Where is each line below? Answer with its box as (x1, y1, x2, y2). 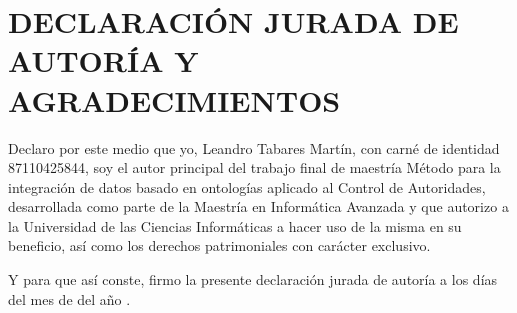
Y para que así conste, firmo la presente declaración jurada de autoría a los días (8, 269, 498, 290)
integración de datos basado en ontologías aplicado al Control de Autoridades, (8, 176, 486, 197)
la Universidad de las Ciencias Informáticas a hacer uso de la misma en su (8, 215, 462, 236)
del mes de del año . (8, 288, 131, 309)
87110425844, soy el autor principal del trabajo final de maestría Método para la (8, 157, 501, 178)
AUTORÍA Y (8, 40, 199, 81)
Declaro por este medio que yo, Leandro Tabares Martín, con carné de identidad (8, 137, 500, 158)
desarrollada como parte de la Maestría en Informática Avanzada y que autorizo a (8, 196, 509, 217)
